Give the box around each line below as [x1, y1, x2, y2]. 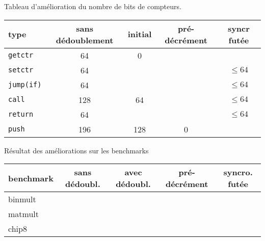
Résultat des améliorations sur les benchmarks [4, 145, 149, 155]
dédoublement [56, 34, 114, 46]
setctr [8, 66, 34, 74]
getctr [8, 51, 34, 60]
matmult [8, 208, 39, 220]
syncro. [223, 166, 253, 178]
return [8, 110, 34, 119]
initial [127, 28, 152, 40]
